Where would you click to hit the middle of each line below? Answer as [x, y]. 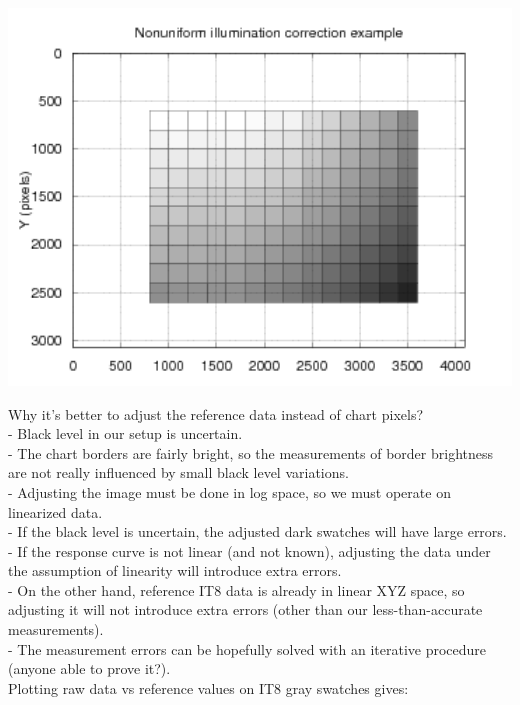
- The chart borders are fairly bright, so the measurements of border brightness [251, 452]
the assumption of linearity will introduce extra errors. [175, 570]
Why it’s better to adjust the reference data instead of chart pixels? [216, 413]
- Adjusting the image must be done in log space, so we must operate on [229, 491]
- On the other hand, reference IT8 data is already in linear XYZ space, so [236, 589]
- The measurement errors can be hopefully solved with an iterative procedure [247, 648]
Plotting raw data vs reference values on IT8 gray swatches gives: [208, 687]
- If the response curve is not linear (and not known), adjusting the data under [249, 550]
